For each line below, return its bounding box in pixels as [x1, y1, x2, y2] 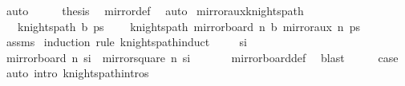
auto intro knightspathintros [6, 64, 149, 81]
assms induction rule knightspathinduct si [6, 33, 247, 50]
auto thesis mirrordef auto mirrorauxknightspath [6, 2, 304, 18]
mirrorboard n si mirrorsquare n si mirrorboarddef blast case [6, 49, 399, 65]
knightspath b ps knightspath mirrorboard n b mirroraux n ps [17, 18, 360, 34]
